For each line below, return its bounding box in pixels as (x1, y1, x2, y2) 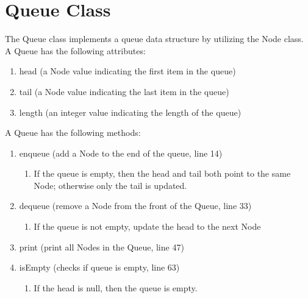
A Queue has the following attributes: (5, 44, 146, 57)
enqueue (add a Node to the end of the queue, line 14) (19, 146, 223, 159)
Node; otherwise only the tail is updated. (34, 179, 187, 191)
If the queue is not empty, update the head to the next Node (34, 220, 261, 233)
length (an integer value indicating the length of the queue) (19, 105, 242, 118)
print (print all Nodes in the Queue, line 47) (19, 240, 184, 253)
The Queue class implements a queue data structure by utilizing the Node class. (5, 32, 304, 45)
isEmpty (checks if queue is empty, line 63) (19, 261, 180, 274)
